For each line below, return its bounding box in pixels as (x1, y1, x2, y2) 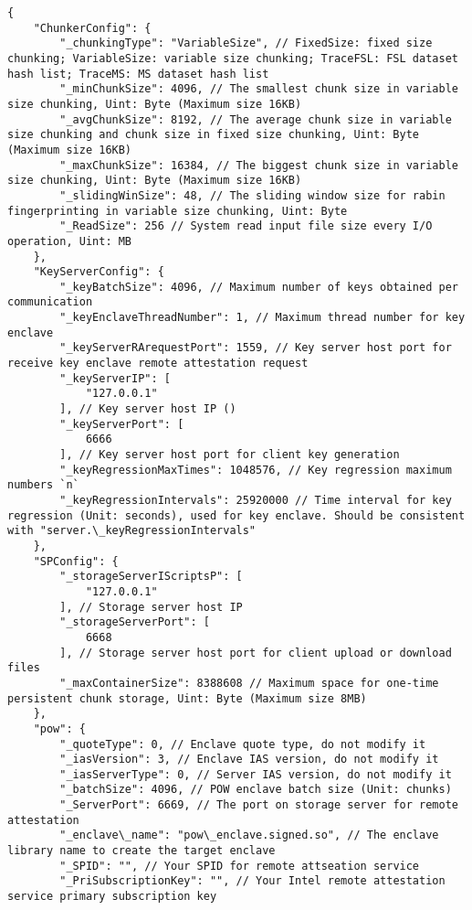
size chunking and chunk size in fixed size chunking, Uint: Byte (7, 128, 420, 142)
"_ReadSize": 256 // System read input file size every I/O (59, 219, 433, 233)
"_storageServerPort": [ (59, 616, 210, 629)
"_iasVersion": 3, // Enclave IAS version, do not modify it (59, 753, 439, 766)
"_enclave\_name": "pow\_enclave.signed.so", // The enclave (59, 829, 439, 842)
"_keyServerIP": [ (59, 371, 171, 385)
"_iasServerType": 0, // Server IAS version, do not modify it (59, 767, 452, 781)
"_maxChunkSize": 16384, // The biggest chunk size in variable (59, 158, 458, 172)
